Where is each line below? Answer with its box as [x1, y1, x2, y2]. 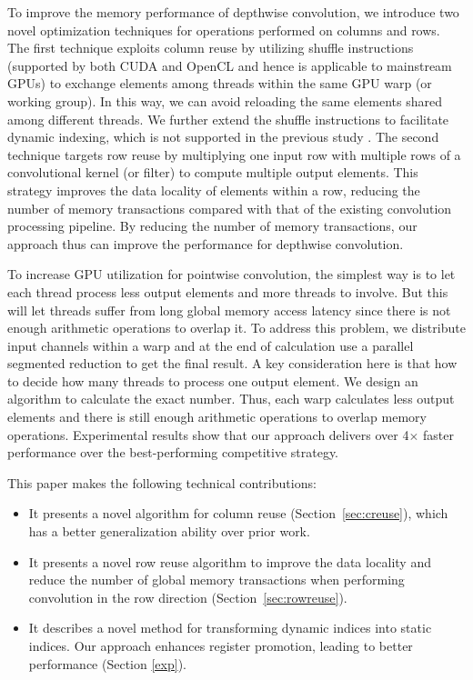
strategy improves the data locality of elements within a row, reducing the [7, 180, 420, 199]
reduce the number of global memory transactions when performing [28, 570, 405, 589]
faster [423, 425, 455, 444]
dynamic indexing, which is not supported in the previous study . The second [7, 127, 439, 146]
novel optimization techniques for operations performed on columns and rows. [7, 20, 440, 39]
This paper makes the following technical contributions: [7, 473, 317, 492]
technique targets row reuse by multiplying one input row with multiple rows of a [7, 145, 461, 164]
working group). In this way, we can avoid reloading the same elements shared [7, 91, 442, 110]
